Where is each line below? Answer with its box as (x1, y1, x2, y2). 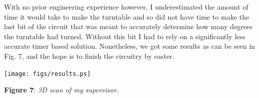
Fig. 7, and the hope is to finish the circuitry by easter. (4, 50, 174, 61)
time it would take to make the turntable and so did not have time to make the (4, 11, 249, 22)
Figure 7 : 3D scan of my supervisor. (4, 84, 119, 95)
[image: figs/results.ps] (4, 70, 91, 77)
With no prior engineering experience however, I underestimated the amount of (4, 2, 248, 12)
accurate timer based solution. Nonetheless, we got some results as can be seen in (4, 41, 255, 51)
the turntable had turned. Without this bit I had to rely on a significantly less (4, 31, 245, 41)
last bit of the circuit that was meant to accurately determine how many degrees (4, 21, 253, 32)
